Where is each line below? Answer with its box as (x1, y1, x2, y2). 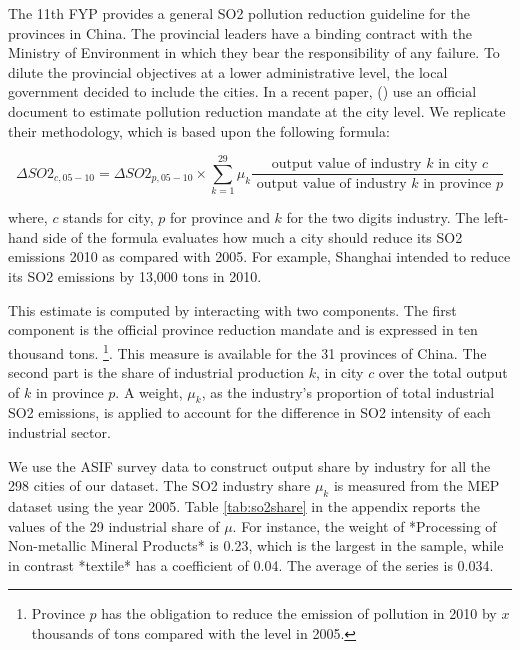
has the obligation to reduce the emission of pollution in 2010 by (101, 603, 497, 624)
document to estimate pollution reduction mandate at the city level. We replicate (8, 100, 506, 121)
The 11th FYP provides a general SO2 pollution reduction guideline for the (8, 3, 470, 23)
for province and (169, 207, 270, 228)
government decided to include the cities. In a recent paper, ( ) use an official (8, 81, 477, 102)
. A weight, (115, 381, 183, 402)
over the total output (378, 362, 508, 383)
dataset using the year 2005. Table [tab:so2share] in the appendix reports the (8, 496, 480, 517)
